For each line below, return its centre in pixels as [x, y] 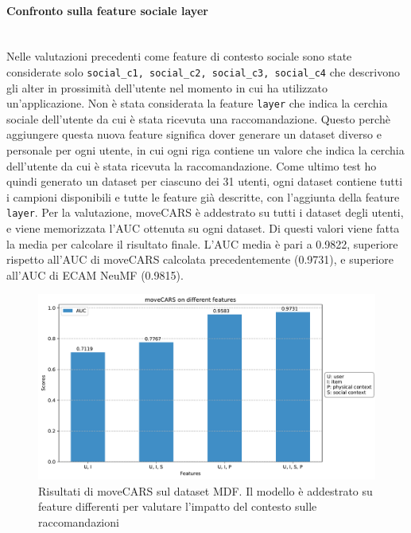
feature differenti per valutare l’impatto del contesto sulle [178, 506]
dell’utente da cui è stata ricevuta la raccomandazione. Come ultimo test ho [192, 165]
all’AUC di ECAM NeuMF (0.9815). [95, 274]
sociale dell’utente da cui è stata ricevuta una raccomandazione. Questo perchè [198, 118]
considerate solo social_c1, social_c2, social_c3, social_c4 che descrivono [204, 71]
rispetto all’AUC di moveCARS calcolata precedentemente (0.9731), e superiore [200, 259]
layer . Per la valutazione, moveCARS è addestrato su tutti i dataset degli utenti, [205, 212]
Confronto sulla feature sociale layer [107, 10]
